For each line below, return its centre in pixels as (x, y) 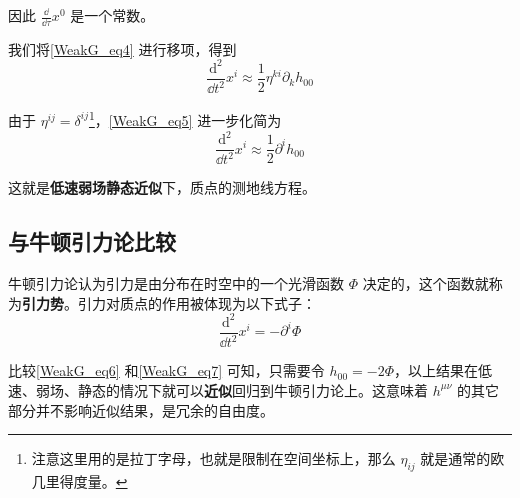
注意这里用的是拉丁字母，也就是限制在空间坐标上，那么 (213, 458)
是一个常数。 (112, 15)
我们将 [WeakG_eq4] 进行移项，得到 (122, 48)
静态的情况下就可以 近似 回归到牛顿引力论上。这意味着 (252, 389)
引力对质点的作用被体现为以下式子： (196, 302)
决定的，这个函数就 (425, 283)
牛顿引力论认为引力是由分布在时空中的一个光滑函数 (176, 283)
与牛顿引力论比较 (92, 241)
